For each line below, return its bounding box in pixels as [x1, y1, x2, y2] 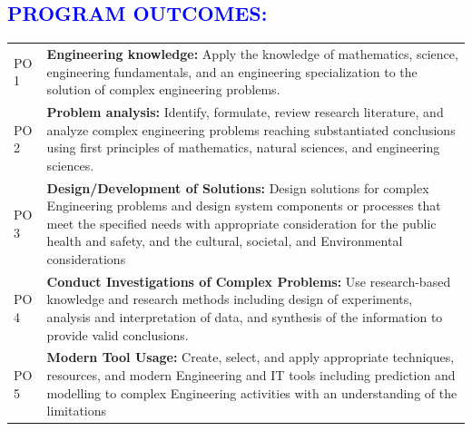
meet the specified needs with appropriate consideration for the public [46, 213, 437, 232]
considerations [46, 249, 126, 268]
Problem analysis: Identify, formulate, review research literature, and [46, 102, 444, 121]
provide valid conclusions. [46, 325, 189, 344]
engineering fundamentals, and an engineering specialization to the [46, 62, 418, 81]
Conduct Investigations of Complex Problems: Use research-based [46, 271, 451, 290]
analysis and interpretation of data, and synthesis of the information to [46, 308, 443, 327]
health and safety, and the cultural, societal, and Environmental [46, 231, 403, 250]
